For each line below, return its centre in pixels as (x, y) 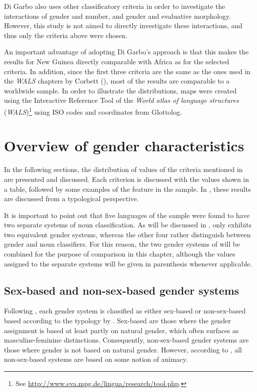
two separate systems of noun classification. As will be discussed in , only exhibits (128, 225)
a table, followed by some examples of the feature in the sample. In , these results (128, 189)
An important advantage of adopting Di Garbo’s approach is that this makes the (127, 52)
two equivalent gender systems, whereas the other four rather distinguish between (128, 234)
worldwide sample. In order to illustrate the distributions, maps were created (120, 90)
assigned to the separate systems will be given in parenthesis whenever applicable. (128, 263)
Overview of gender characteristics (124, 146)
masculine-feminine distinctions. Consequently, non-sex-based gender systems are (127, 340)
